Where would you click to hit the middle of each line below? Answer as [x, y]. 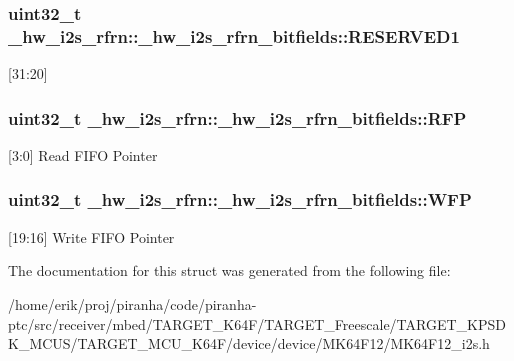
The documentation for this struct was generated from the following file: [229, 270]
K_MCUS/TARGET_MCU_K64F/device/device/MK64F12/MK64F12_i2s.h [249, 343]
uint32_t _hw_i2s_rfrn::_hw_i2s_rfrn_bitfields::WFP [240, 199]
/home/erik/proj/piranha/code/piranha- [132, 303]
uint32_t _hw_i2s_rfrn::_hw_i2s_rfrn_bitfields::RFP [237, 117]
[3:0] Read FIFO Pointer [83, 154]
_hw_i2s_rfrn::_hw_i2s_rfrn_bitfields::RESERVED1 [234, 35]
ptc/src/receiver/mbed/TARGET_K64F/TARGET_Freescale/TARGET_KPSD [257, 323]
